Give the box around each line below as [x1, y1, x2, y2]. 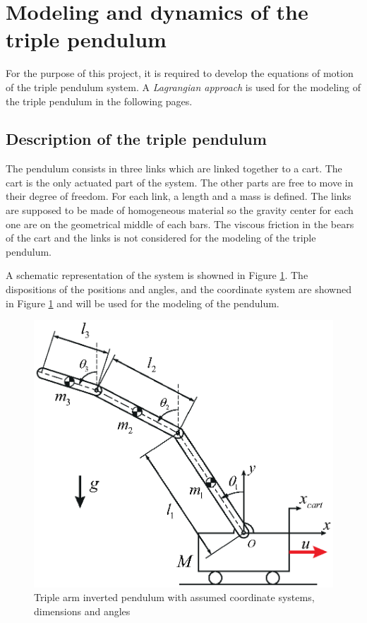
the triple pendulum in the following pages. [6, 93, 193, 108]
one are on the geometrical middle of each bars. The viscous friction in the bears [6, 216, 354, 231]
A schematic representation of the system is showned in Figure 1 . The [6, 268, 308, 283]
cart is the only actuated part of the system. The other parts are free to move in [6, 174, 354, 189]
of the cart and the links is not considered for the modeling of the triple [6, 230, 316, 245]
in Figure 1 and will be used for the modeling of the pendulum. [6, 295, 279, 310]
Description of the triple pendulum [6, 128, 267, 150]
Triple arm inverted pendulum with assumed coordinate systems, [34, 590, 315, 605]
